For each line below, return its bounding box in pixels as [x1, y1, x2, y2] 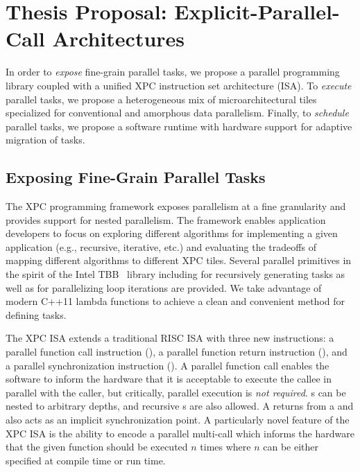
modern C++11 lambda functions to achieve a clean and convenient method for [6, 294, 345, 308]
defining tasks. [6, 307, 67, 322]
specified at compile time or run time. [6, 453, 166, 467]
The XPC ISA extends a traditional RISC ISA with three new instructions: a [6, 331, 334, 345]
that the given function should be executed [6, 439, 188, 454]
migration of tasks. [6, 132, 85, 147]
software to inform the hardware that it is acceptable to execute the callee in [6, 372, 332, 386]
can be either [263, 439, 319, 454]
